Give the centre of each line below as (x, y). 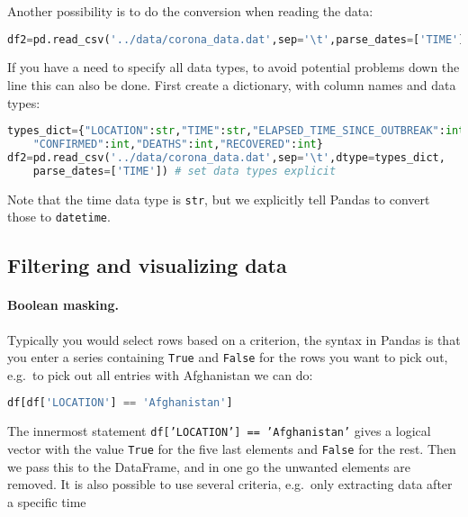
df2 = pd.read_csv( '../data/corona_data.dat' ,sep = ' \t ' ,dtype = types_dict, (226, 158)
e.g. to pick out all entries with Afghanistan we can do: (160, 374)
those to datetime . (59, 217)
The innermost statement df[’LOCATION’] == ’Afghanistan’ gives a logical (219, 431)
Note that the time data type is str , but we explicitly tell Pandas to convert (219, 199)
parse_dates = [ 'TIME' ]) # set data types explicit (184, 171)
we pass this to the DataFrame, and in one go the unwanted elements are (209, 466)
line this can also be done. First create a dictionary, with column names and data (232, 85)
